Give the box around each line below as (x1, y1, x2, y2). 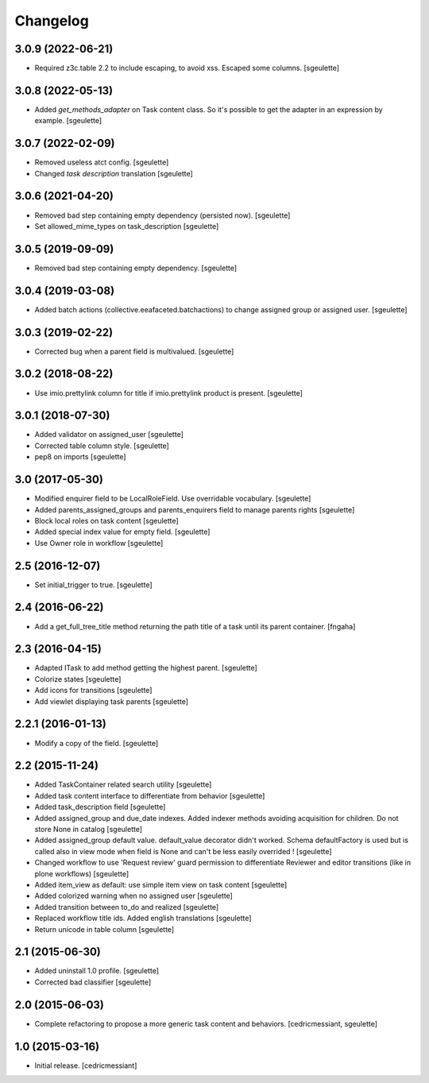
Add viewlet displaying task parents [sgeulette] (34, 696, 189, 706)
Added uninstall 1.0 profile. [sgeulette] (34, 966, 159, 976)
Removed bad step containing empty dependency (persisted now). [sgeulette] (34, 211, 291, 220)
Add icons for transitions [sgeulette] (34, 686, 153, 695)
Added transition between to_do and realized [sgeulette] (34, 902, 219, 911)
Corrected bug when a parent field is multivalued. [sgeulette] (34, 346, 234, 356)
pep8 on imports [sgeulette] (34, 452, 126, 462)
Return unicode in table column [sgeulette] (34, 924, 175, 934)
